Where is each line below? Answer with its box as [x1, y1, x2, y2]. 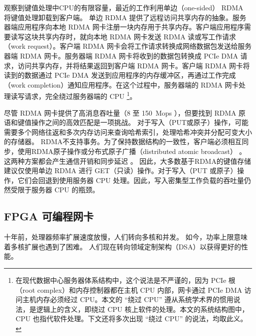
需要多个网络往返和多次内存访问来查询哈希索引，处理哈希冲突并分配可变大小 [4, 126, 252, 137]
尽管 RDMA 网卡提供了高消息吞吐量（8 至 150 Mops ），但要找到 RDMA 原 [4, 107, 246, 118]
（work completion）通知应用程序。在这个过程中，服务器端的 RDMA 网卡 [4, 79, 239, 90]
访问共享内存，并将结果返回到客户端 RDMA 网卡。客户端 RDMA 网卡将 [17, 60, 250, 70]
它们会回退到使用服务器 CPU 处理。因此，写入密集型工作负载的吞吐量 [17, 175, 244, 185]
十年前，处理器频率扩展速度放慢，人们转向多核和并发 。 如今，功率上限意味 [4, 232, 248, 242]
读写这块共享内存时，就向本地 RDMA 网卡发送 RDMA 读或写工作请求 [10, 31, 236, 41]
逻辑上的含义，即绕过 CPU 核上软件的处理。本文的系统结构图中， [36, 304, 249, 314]
